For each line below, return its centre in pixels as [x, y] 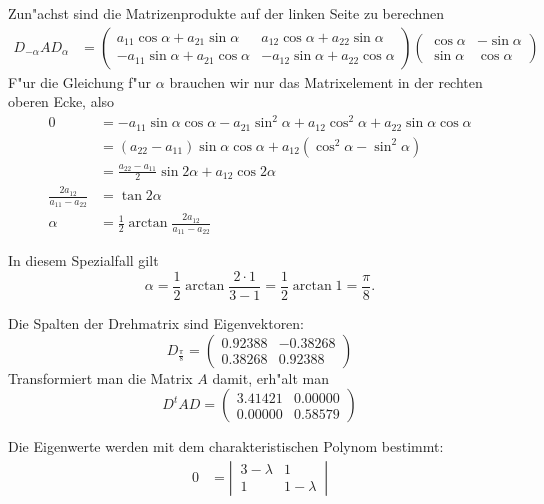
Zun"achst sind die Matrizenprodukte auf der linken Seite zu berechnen [226, 13]
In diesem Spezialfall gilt [83, 260]
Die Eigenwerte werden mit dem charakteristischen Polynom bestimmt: [226, 446]
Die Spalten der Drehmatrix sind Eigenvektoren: [156, 323]
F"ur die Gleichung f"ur [80, 81]
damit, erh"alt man [270, 377]
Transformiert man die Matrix [100, 377]
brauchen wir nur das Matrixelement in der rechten [326, 81]
